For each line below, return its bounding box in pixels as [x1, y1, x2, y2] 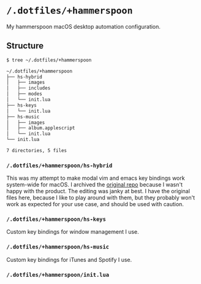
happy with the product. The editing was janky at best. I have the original [6, 188, 190, 195]
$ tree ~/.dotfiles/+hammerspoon [6, 57, 92, 63]
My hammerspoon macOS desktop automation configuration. [6, 23, 161, 30]
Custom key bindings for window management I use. [6, 228, 139, 236]
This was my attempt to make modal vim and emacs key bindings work [6, 174, 185, 182]
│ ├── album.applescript [6, 125, 75, 131]
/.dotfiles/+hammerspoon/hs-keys [6, 216, 106, 223]
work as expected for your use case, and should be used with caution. [6, 201, 184, 208]
